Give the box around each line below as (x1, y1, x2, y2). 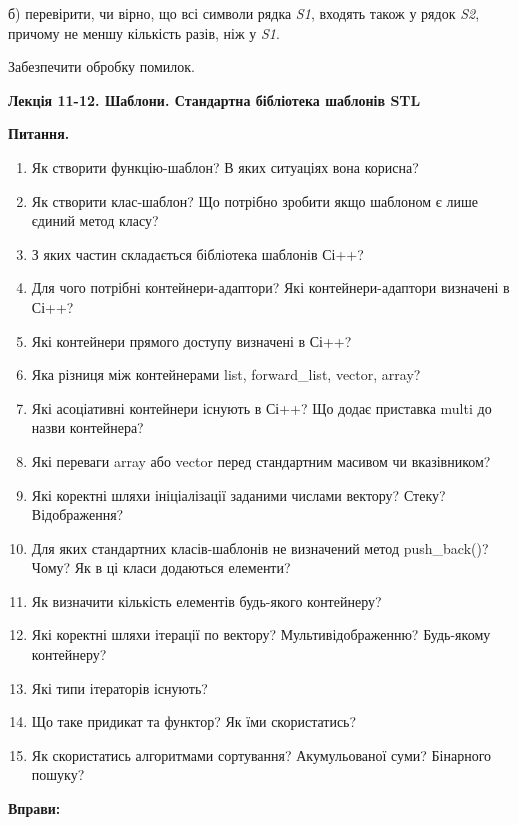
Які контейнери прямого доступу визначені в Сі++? (31, 330, 352, 351)
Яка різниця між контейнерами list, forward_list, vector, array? (31, 364, 421, 385)
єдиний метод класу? (31, 210, 159, 231)
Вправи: (8, 798, 61, 819)
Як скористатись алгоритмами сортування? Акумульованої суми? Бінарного (31, 744, 492, 765)
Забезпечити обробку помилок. (8, 56, 196, 77)
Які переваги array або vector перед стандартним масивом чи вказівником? (31, 450, 491, 471)
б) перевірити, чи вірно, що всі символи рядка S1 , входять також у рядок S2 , (8, 3, 480, 23)
